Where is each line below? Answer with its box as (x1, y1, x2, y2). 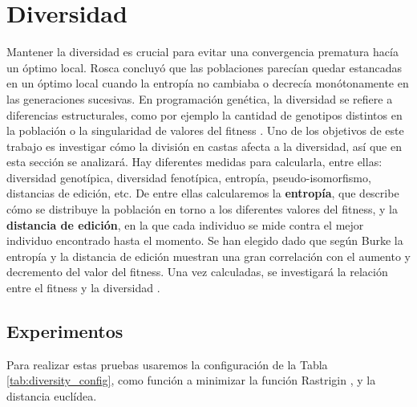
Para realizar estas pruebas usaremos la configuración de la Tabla (6, 356, 328, 372)
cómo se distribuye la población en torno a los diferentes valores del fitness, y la (6, 201, 398, 218)
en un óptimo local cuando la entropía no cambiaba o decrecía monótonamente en (6, 75, 409, 92)
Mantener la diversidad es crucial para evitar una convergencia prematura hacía (6, 43, 399, 60)
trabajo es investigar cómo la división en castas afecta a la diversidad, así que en (6, 137, 402, 154)
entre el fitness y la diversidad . (6, 279, 160, 296)
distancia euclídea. (6, 388, 97, 405)
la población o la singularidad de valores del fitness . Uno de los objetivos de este (6, 122, 404, 139)
